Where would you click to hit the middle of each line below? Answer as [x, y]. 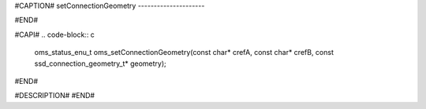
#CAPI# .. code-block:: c [54, 35]
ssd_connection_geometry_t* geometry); [101, 64]
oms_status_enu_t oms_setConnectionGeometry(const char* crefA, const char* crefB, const [184, 53]
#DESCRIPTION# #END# [54, 96]
